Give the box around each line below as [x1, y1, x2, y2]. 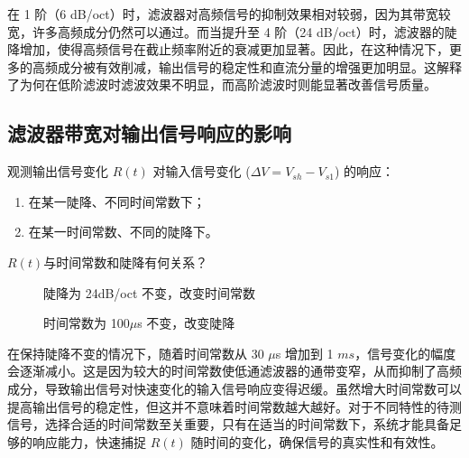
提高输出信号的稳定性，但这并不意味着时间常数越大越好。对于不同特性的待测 [7, 397, 462, 416]
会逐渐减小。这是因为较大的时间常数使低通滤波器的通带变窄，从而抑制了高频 [7, 361, 462, 380]
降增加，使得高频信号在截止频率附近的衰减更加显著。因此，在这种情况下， [7, 40, 449, 59]
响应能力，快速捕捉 [32, 432, 146, 451]
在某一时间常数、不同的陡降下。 [28, 222, 218, 241]
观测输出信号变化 [7, 162, 108, 181]
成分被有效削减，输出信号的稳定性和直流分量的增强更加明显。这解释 [57, 57, 462, 76]
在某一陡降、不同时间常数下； [28, 192, 206, 210]
